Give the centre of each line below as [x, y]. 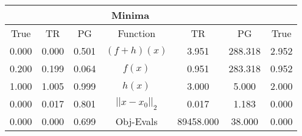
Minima [130, 15]
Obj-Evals [136, 121]
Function [137, 33]
